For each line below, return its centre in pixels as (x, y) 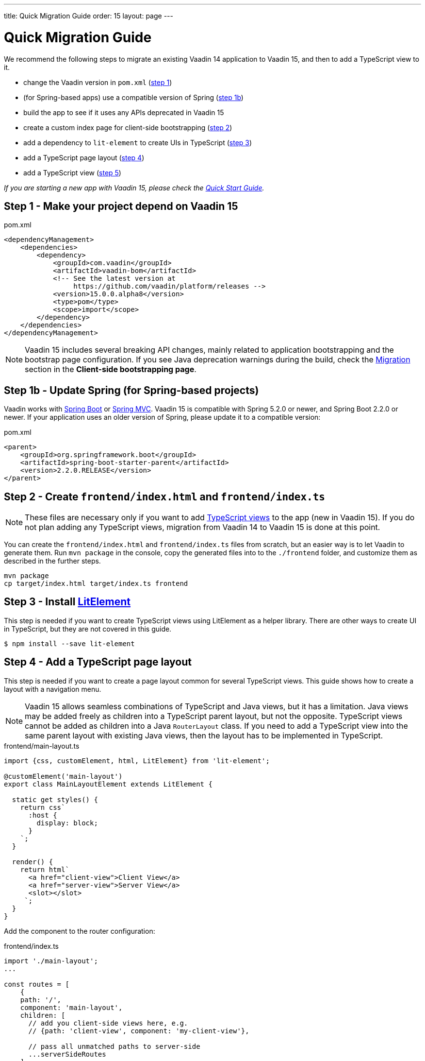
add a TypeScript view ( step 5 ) (72, 172)
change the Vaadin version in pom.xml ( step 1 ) (98, 82)
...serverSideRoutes (67, 1054)
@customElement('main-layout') (63, 776)
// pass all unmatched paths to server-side (114, 1046)
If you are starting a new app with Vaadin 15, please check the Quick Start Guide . (134, 188)
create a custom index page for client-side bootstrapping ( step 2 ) (128, 127)
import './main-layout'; (51, 961)
